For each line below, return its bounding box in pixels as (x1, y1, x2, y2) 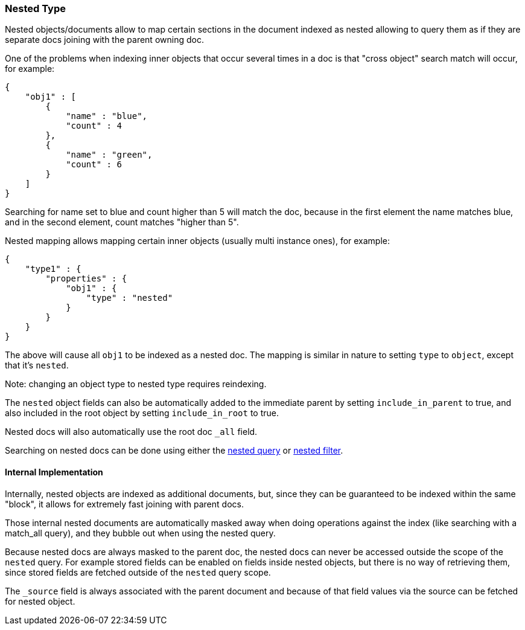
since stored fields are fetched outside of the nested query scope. (5, 567, 271, 577)
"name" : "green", (66, 150, 153, 160)
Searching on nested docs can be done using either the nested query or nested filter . (5, 445, 343, 456)
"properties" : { (45, 274, 127, 284)
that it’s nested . (5, 360, 69, 371)
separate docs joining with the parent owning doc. (5, 34, 204, 45)
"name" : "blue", (66, 111, 148, 121)
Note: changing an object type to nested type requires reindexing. (5, 379, 267, 390)
